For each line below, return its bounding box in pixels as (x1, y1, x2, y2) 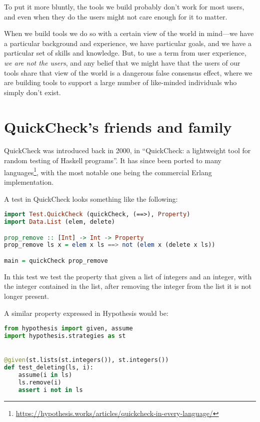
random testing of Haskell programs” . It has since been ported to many (4, 155, 221, 166)
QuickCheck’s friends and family (4, 116, 232, 137)
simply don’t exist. (4, 87, 61, 97)
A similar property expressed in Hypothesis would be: (4, 307, 168, 318)
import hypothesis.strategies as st (4, 332, 126, 340)
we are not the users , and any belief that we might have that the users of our (4, 57, 240, 68)
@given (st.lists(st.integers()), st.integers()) (4, 356, 169, 364)
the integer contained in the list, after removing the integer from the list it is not (4, 281, 251, 291)
